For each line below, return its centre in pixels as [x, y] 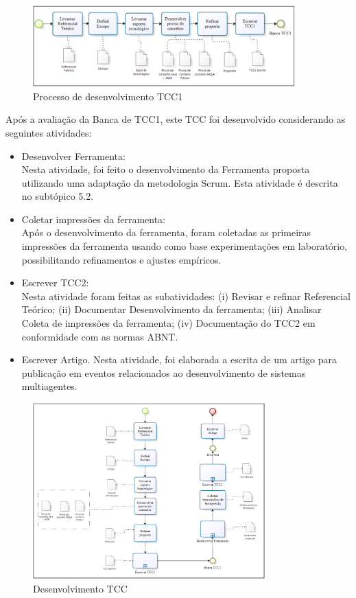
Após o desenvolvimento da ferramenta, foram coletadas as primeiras [166, 232]
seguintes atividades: [49, 132]
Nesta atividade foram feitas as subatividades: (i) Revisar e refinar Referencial [186, 296]
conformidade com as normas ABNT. [100, 336]
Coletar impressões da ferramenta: [93, 219]
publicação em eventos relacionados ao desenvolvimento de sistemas [164, 372]
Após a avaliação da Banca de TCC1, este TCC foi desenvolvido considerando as [176, 119]
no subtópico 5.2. [58, 196]
